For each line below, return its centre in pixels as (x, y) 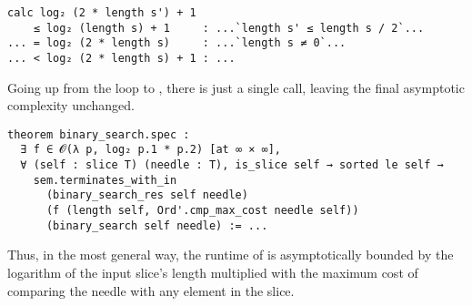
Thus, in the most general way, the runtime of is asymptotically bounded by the (231, 255)
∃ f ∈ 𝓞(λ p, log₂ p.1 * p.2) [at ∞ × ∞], (151, 150)
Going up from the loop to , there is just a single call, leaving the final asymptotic (236, 87)
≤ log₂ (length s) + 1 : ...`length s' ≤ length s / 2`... (229, 28)
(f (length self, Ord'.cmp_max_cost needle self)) (202, 211)
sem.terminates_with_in (105, 180)
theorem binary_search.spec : (99, 134)
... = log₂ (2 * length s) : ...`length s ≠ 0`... (177, 43)
